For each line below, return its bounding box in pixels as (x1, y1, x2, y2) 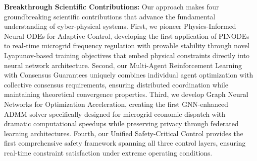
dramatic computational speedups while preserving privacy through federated (4, 118, 239, 129)
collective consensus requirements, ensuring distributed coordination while (4, 79, 228, 89)
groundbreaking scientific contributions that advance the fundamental (4, 11, 215, 21)
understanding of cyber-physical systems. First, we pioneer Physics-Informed (4, 21, 236, 31)
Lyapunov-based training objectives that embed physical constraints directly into (4, 50, 250, 60)
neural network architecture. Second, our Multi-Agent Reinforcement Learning (4, 60, 242, 70)
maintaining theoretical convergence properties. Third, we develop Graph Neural (4, 89, 249, 99)
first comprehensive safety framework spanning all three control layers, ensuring (4, 138, 246, 148)
